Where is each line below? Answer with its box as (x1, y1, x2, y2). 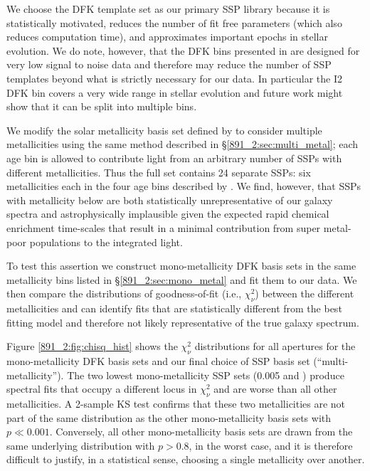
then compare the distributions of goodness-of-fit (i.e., (6, 286, 242, 301)
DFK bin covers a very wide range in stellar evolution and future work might (6, 85, 343, 100)
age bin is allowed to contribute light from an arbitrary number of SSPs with (6, 150, 342, 165)
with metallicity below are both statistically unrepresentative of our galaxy (6, 192, 333, 207)
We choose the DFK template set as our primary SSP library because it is (6, 1, 330, 16)
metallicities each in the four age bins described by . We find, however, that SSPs (6, 179, 361, 194)
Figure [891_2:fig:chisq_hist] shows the (6, 339, 178, 354)
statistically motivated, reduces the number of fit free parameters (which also (6, 15, 342, 30)
